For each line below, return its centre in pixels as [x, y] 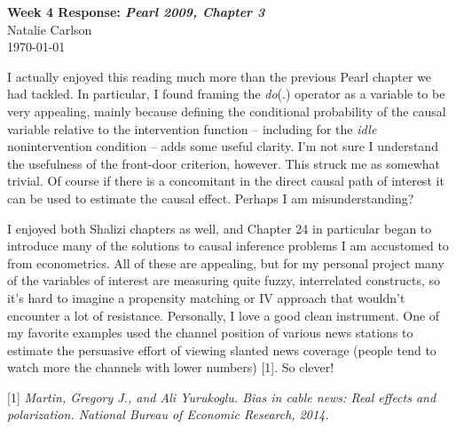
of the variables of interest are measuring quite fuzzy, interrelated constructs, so [224, 280]
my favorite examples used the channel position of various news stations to [210, 333]
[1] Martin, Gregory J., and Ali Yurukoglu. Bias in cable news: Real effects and [222, 397]
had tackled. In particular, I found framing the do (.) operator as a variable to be [226, 94]
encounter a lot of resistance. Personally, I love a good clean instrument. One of [224, 315]
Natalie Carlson [50, 29]
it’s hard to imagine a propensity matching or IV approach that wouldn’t [206, 297]
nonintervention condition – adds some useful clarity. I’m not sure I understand [223, 146]
